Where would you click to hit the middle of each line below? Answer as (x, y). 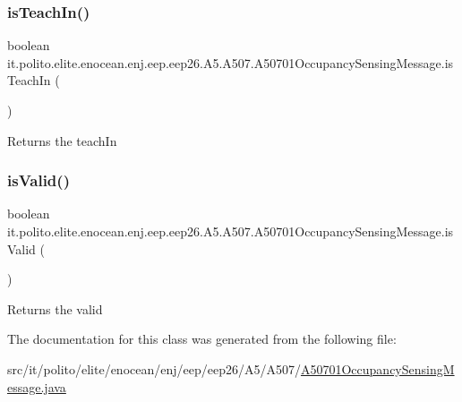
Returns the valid (55, 308)
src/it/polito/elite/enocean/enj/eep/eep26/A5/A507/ (154, 368)
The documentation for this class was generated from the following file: (202, 339)
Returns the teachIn (62, 140)
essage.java (37, 386)
